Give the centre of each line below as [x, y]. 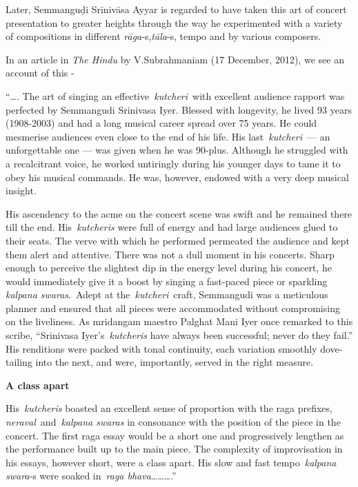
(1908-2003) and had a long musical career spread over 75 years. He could [161, 123]
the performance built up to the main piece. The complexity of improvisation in [174, 449]
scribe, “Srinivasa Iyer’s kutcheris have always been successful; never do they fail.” [179, 335]
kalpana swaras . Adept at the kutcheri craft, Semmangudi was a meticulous [167, 294]
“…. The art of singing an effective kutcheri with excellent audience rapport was [175, 95]
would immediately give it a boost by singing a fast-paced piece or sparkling [167, 281]
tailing [19, 362]
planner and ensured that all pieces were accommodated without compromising [173, 308]
